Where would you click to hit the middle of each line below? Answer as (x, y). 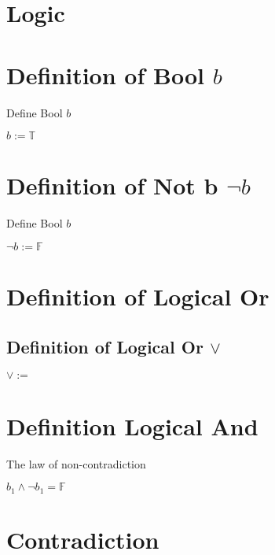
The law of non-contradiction (76, 463)
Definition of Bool (105, 74)
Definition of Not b (112, 185)
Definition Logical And (132, 425)
